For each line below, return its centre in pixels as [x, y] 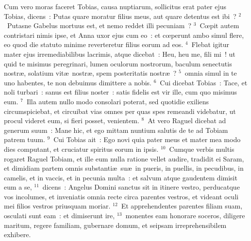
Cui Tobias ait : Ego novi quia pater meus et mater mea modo [147, 139]
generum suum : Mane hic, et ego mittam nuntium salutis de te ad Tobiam [116, 130]
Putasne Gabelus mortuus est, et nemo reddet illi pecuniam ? [99, 25]
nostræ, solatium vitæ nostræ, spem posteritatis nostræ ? [90, 73]
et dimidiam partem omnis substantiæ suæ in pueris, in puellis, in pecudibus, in [124, 168]
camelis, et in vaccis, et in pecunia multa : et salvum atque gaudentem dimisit [121, 177]
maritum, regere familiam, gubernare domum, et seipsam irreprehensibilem [115, 225]
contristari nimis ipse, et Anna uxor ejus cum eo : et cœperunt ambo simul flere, [124, 35]
